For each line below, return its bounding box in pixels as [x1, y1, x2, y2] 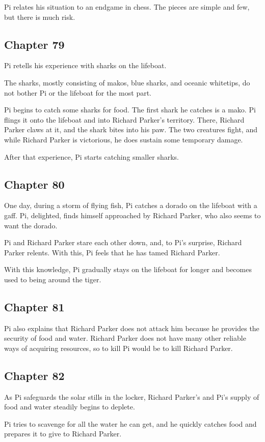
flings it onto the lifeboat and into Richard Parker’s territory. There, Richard [4, 114, 245, 125]
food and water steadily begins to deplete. [4, 401, 135, 412]
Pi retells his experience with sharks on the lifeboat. [4, 60, 167, 71]
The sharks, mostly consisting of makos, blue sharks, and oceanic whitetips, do [4, 77, 250, 87]
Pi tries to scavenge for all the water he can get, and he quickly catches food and [4, 418, 257, 429]
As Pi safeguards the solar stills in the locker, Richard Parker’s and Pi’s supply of [4, 391, 259, 402]
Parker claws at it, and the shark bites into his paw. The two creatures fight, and [4, 124, 257, 135]
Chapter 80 [4, 176, 65, 192]
